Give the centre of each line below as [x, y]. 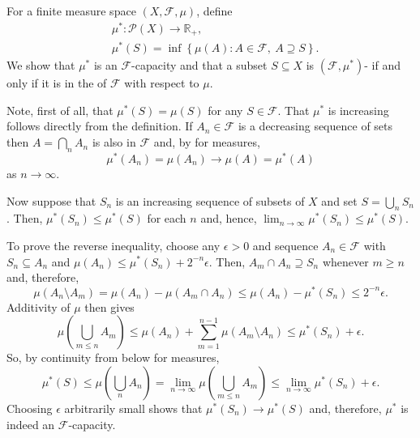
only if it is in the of [57, 83]
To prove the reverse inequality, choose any [114, 245]
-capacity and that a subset [199, 65]
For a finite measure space [71, 11]
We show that [41, 65]
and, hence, [229, 218]
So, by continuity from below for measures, [113, 357]
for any [225, 110]
